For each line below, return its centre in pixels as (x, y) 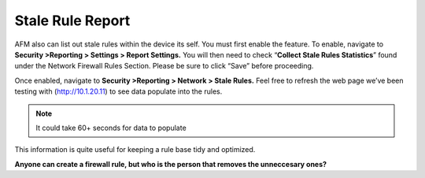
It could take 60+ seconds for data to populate (111, 128)
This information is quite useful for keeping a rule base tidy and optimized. (135, 150)
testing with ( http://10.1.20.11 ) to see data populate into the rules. (118, 91)
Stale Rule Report (72, 20)
